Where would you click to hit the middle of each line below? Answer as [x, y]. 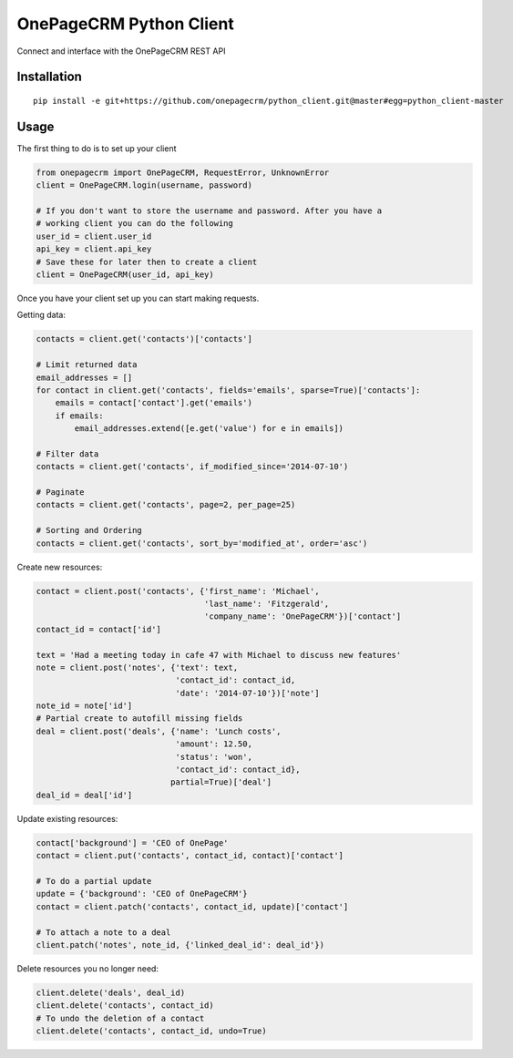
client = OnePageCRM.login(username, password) [144, 185]
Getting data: [41, 315]
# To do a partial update [94, 881]
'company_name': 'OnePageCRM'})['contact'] [303, 616]
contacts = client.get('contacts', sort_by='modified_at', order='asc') [202, 543]
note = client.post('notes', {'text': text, [137, 667]
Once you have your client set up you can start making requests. [138, 298]
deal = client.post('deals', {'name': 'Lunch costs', [159, 731]
